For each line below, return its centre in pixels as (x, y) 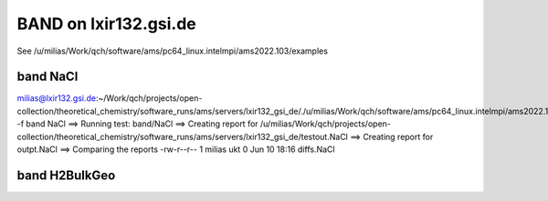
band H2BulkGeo (66, 175)
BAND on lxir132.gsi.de (106, 24)
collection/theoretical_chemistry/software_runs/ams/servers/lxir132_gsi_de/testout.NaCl (183, 136)
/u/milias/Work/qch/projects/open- (326, 124)
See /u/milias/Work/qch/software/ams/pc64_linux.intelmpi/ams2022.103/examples (173, 51)
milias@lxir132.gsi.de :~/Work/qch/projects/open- (110, 98)
